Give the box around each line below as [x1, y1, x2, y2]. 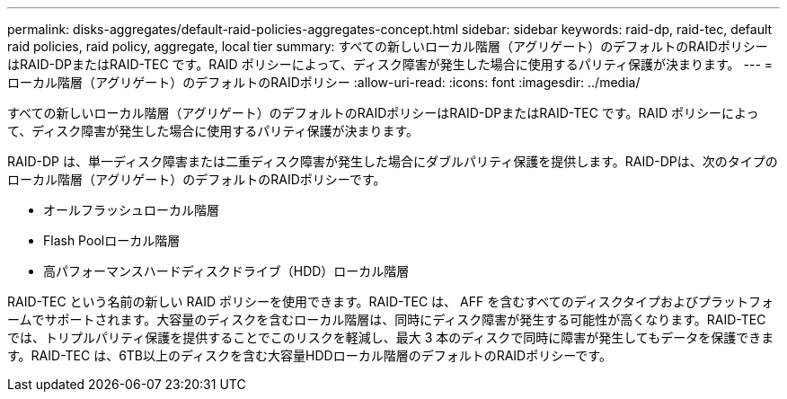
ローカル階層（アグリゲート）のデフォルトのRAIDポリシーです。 [7, 172, 386, 187]
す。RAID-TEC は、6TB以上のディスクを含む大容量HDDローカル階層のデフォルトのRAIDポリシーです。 [7, 348, 612, 363]
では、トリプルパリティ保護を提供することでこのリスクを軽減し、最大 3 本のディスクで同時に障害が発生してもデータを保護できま [7, 330, 774, 345]
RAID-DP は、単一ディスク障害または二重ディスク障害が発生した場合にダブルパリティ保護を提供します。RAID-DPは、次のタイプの [7, 154, 778, 169]
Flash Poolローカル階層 [43, 233, 181, 248]
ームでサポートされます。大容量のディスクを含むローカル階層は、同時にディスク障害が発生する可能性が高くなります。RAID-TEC [7, 312, 766, 327]
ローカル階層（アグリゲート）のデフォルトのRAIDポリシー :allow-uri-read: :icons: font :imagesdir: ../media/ [7, 75, 641, 90]
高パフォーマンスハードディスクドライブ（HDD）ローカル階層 [43, 263, 410, 279]
